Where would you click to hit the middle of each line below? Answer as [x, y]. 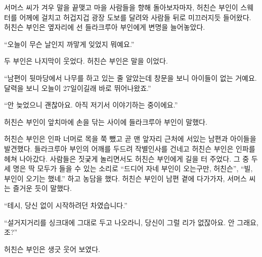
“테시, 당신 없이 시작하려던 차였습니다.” [66, 205]
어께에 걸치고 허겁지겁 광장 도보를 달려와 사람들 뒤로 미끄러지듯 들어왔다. [135, 17]
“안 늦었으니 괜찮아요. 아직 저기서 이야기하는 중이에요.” [91, 105]
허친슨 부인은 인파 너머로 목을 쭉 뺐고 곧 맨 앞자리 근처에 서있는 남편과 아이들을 [130, 139]
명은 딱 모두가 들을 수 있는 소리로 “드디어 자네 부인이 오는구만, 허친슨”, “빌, [133, 168]
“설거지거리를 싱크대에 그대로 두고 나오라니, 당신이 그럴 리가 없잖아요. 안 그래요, [131, 222]
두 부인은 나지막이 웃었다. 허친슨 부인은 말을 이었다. [86, 61]
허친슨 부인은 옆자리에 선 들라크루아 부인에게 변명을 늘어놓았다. [105, 27]
